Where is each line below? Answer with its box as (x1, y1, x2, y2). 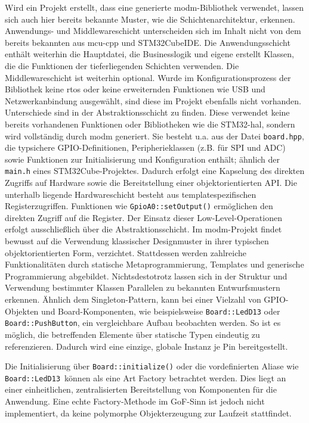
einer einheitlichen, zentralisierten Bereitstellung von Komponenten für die (5, 383, 277, 396)
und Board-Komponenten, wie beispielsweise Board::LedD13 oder (41, 304, 280, 317)
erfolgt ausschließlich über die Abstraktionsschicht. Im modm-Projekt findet (5, 223, 282, 235)
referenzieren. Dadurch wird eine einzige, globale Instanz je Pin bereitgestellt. (5, 340, 288, 352)
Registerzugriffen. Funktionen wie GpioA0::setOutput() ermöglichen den (5, 200, 273, 212)
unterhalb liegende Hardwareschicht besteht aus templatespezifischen (5, 188, 257, 200)
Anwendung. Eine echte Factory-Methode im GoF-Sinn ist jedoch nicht (5, 395, 265, 408)
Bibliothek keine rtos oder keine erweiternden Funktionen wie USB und (5, 83, 265, 95)
